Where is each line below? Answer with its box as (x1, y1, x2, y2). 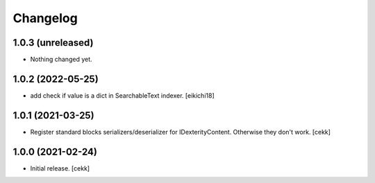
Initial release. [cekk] (30, 164, 90, 173)
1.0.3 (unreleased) (12, 37, 94, 49)
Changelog (12, 10, 78, 26)
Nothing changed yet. (30, 55, 93, 64)
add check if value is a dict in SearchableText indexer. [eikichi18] (30, 91, 215, 100)
